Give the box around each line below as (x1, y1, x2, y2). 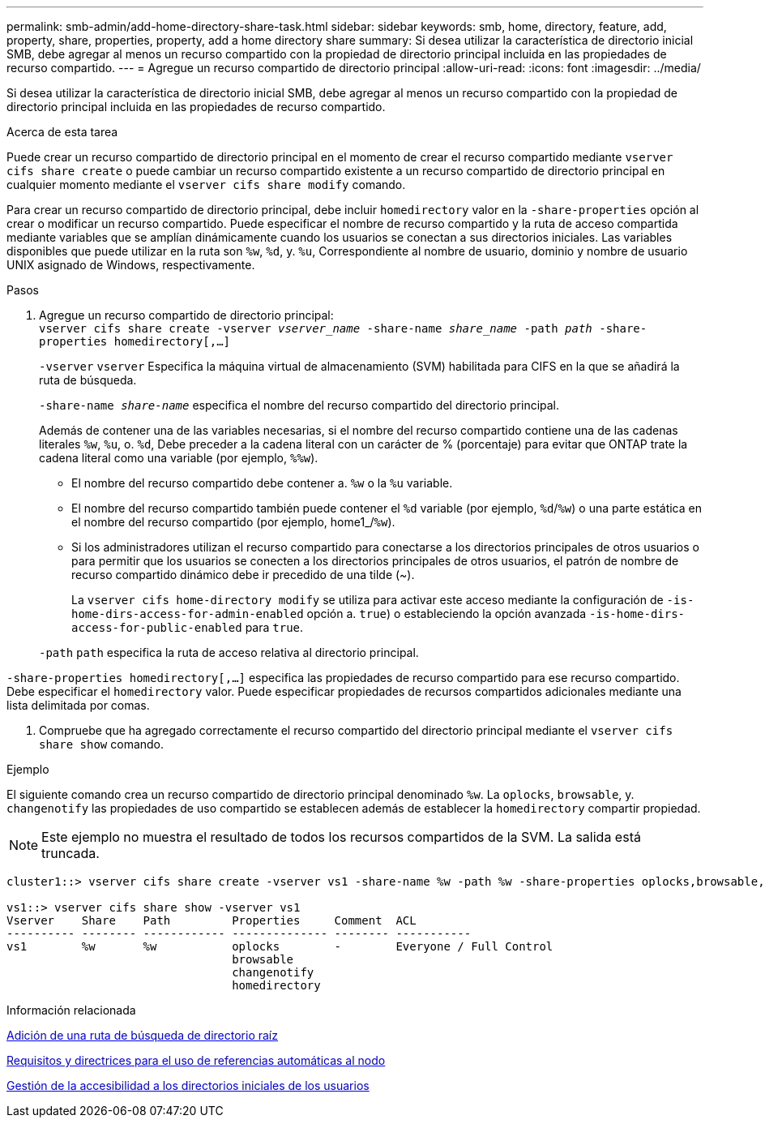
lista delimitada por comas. (6, 698, 150, 712)
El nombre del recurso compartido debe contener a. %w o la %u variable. (71, 476, 453, 490)
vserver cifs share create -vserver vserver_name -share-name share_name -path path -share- (39, 322, 647, 335)
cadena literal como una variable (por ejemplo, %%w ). (39, 451, 318, 465)
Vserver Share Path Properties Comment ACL (6, 914, 417, 927)
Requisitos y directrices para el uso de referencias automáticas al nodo (6, 1053, 386, 1067)
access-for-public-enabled (71, 621, 242, 634)
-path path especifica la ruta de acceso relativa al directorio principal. (39, 646, 419, 659)
